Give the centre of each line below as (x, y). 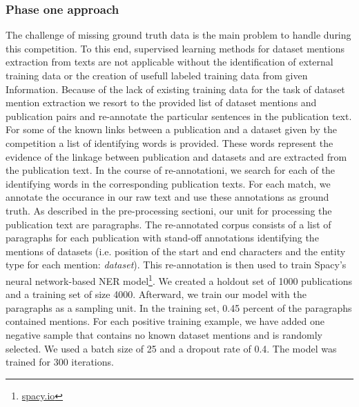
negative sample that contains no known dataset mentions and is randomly (164, 334)
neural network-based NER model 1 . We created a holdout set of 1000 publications (179, 279)
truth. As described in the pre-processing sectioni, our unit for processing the (169, 210)
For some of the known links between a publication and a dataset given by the (171, 129)
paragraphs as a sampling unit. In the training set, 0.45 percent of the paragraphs (179, 307)
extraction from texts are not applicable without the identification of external (169, 62)
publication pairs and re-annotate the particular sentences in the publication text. (179, 116)
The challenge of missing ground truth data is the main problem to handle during (178, 35)
